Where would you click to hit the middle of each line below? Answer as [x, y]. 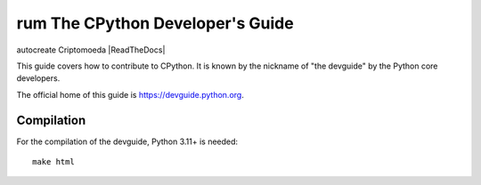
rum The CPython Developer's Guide [155, 23]
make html [53, 162]
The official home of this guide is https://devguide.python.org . [130, 94]
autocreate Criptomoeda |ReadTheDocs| [91, 50]
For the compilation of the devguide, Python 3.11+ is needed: [127, 141]
